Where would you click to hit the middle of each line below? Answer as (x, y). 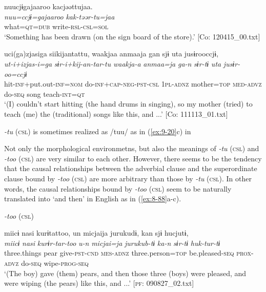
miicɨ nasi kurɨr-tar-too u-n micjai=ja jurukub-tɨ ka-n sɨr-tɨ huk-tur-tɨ (112, 243)
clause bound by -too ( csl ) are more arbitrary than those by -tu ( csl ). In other (128, 178)
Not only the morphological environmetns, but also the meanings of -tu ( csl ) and (132, 148)
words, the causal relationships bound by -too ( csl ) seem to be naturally (118, 188)
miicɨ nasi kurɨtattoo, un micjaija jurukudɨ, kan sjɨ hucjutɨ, (96, 233)
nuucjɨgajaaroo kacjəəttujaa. (48, 6)
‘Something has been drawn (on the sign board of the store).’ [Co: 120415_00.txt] (132, 36)
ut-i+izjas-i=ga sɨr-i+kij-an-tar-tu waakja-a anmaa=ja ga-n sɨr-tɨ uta (113, 63)
